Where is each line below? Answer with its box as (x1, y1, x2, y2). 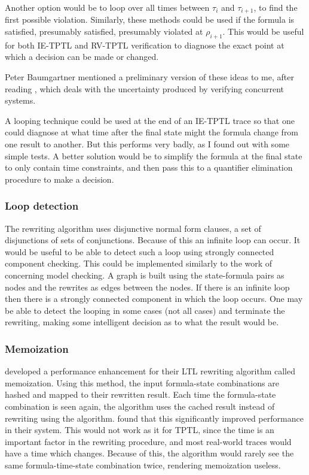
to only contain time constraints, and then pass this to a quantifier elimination (5, 161, 293, 174)
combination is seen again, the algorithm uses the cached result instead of (5, 400, 275, 412)
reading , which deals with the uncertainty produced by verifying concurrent (5, 82, 284, 95)
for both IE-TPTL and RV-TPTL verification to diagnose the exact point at (5, 38, 284, 51)
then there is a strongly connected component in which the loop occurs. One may (5, 292, 303, 305)
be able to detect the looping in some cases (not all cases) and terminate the (5, 304, 285, 316)
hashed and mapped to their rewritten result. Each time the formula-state (5, 388, 276, 401)
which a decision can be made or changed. (5, 50, 159, 63)
